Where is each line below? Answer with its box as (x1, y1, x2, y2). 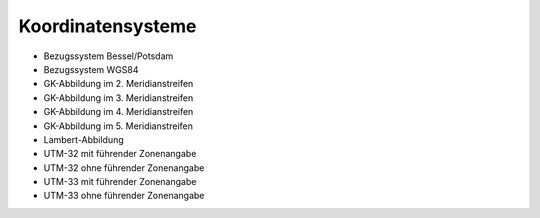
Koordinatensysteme (18, 15, 197, 37)
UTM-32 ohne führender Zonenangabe (43, 161, 205, 174)
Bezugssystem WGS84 (43, 63, 139, 75)
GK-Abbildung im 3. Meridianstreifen (43, 91, 194, 104)
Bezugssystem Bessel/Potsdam (43, 50, 174, 62)
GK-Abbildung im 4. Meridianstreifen (43, 106, 194, 118)
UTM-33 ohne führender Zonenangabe (43, 190, 205, 202)
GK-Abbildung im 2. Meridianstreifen (43, 78, 194, 90)
